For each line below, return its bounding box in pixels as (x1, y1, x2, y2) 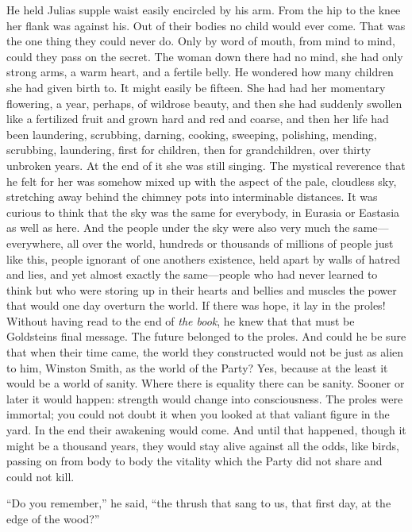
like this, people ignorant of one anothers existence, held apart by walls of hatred (6, 250, 400, 267)
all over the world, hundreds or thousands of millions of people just (67, 234, 394, 251)
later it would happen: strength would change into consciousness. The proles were (6, 390, 403, 407)
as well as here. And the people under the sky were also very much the (6, 219, 350, 236)
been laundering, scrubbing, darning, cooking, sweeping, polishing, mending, (6, 125, 377, 142)
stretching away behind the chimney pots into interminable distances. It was (6, 188, 378, 205)
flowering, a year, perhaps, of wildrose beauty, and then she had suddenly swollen (6, 94, 402, 111)
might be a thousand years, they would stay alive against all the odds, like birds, (6, 437, 399, 453)
